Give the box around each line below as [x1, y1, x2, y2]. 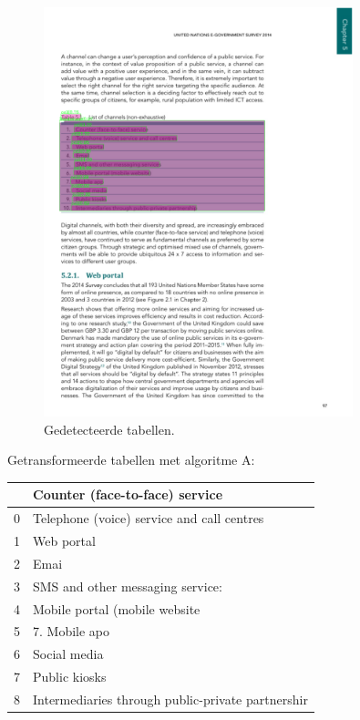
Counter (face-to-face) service [33, 485, 223, 504]
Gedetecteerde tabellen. [44, 419, 175, 438]
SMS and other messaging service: [33, 576, 222, 595]
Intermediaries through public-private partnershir [33, 689, 308, 708]
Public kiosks [33, 667, 107, 686]
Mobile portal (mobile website [33, 599, 201, 618]
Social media [33, 644, 104, 663]
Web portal [33, 531, 96, 550]
